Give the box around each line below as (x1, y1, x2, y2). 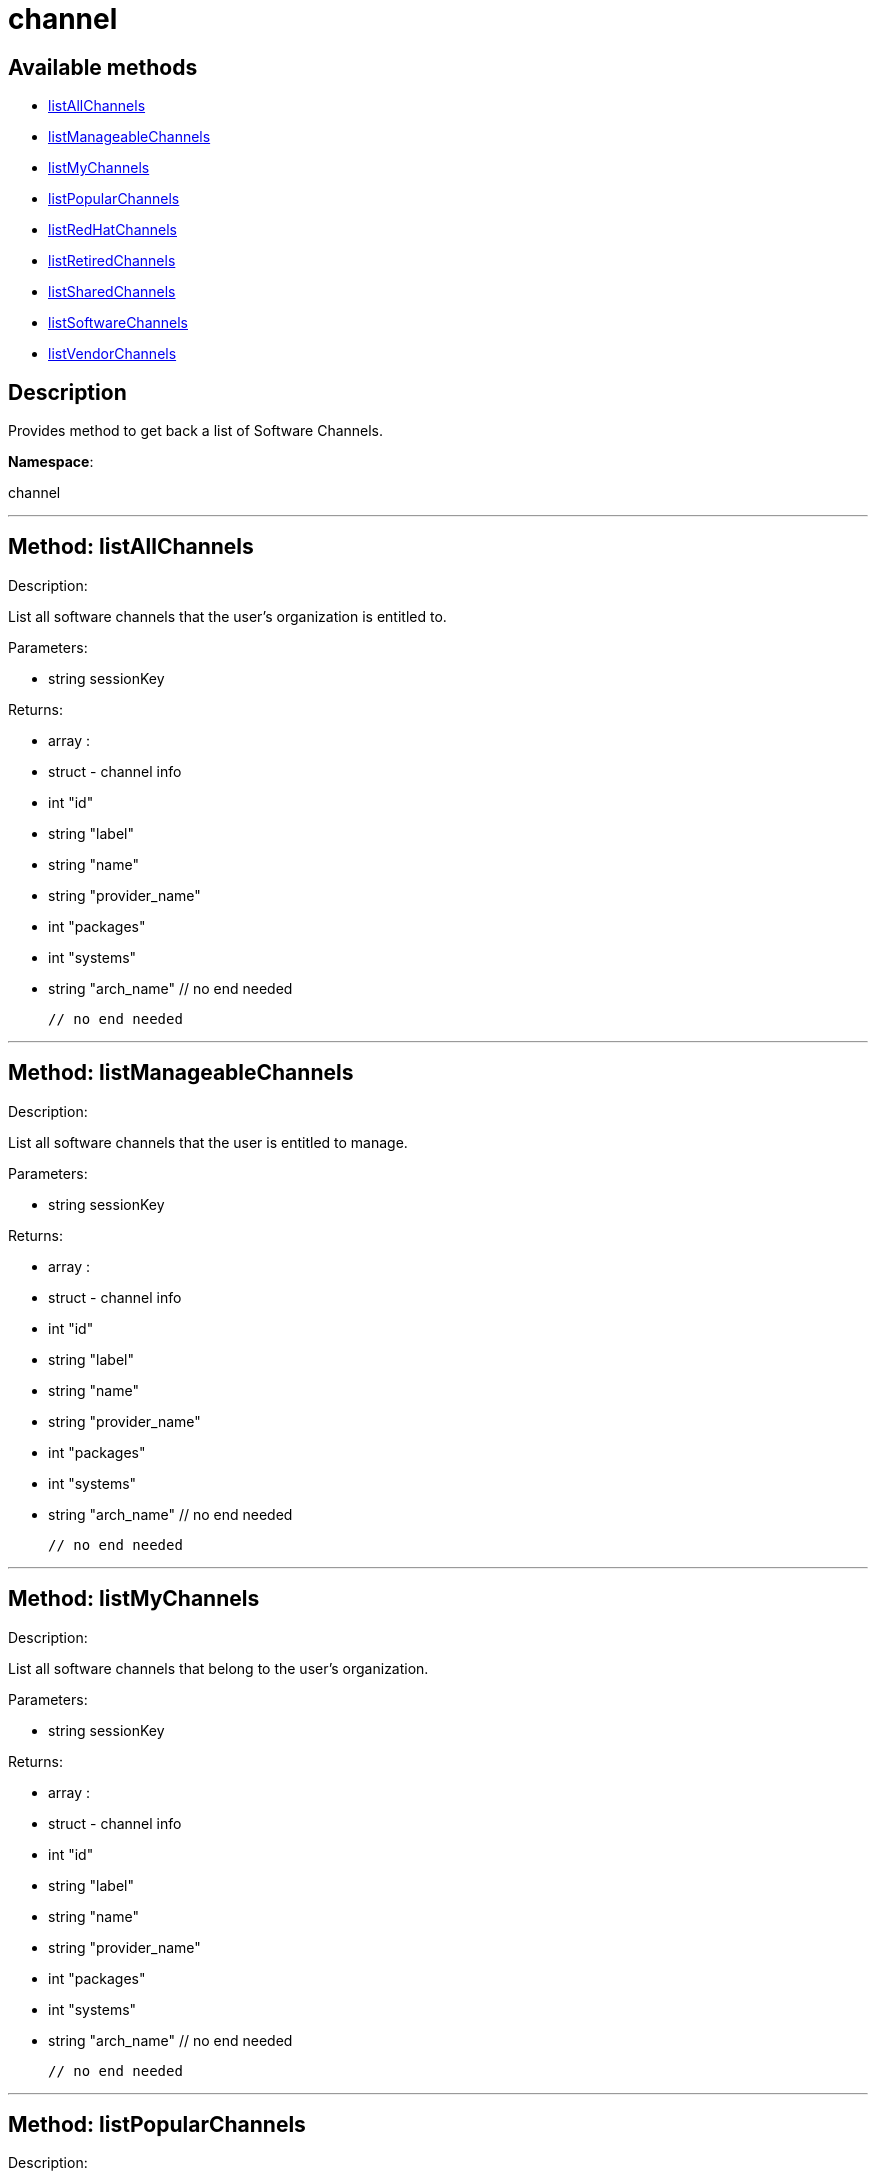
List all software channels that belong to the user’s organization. (8, 1659, 429, 1677)
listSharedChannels (48, 283, 176, 301)
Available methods (8, 54, 198, 80)
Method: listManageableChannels (8, 1060, 354, 1086)
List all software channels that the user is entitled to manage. (8, 1133, 408, 1151)
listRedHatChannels (48, 221, 177, 239)
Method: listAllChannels (8, 534, 254, 560)
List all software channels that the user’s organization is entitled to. (8, 607, 447, 625)
